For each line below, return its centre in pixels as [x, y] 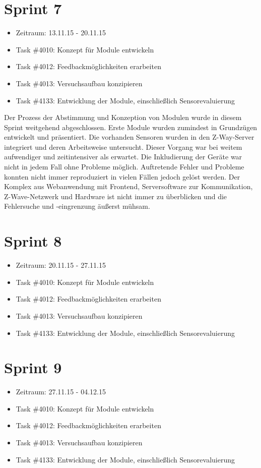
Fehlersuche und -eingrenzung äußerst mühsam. [77, 206]
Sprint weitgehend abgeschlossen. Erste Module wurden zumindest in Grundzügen [131, 127]
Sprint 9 [33, 367]
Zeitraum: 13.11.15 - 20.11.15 [61, 33]
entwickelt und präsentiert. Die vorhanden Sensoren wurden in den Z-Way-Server [129, 137]
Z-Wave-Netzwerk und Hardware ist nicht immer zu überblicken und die [116, 196]
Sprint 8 [33, 241]
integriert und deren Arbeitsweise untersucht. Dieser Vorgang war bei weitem [123, 147]
